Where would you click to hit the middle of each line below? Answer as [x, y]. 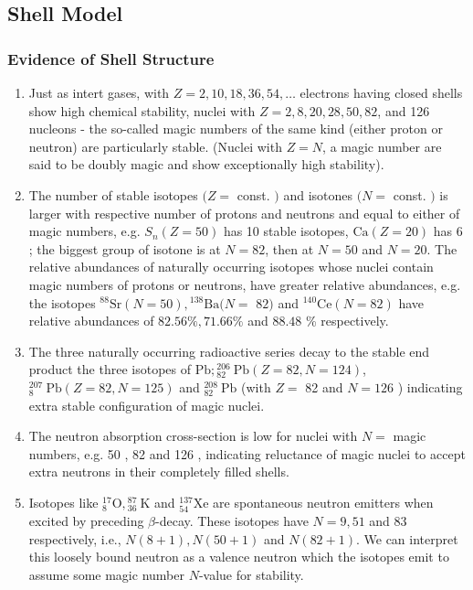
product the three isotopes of [110, 369]
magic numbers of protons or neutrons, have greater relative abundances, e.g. [245, 284]
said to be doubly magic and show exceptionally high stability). [206, 164]
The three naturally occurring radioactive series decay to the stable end [229, 351]
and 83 [388, 521]
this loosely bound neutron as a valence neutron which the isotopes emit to [239, 557]
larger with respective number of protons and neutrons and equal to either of [244, 213]
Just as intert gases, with [99, 92]
